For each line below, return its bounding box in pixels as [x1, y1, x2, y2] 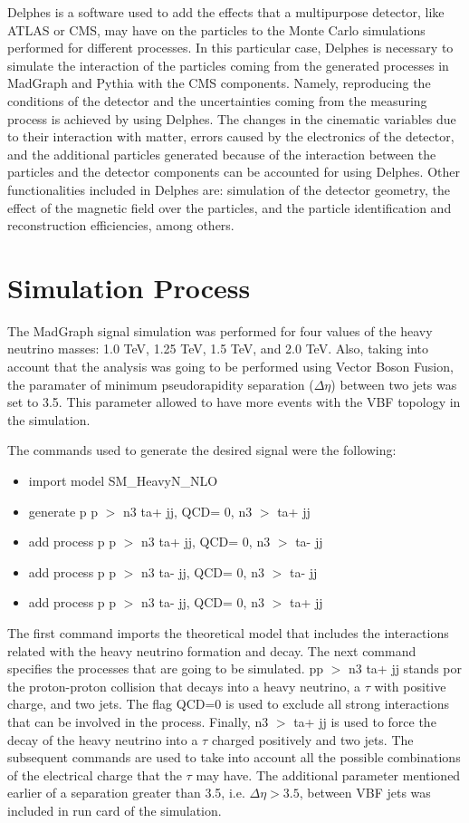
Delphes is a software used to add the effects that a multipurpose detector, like [7, 3, 445, 21]
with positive [374, 676, 446, 695]
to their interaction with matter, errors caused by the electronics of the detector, [7, 127, 455, 146]
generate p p [28, 501, 99, 520]
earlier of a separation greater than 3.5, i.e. [7, 783, 245, 802]
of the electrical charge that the [7, 765, 182, 784]
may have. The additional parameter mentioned [196, 765, 461, 784]
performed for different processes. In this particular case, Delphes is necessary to [7, 38, 454, 57]
